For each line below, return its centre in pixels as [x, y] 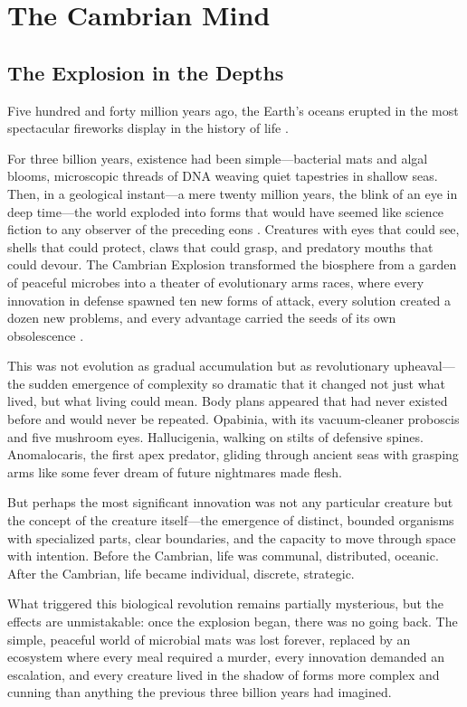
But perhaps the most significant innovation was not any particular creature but [230, 502]
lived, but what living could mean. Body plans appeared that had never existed [228, 401]
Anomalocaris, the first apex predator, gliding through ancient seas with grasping [233, 454]
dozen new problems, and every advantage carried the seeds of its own [202, 318]
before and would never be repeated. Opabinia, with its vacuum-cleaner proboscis [233, 419]
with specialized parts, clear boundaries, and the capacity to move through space [232, 537]
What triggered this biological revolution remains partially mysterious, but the [226, 603]
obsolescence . [46, 335]
